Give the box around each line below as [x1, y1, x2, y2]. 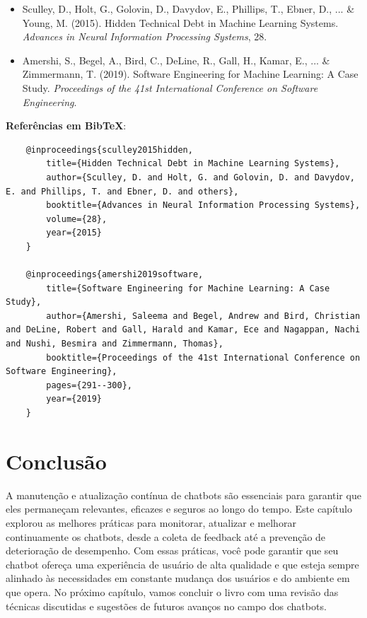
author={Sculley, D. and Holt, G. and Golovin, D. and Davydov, [46, 172, 355, 182]
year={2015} [46, 228, 103, 238]
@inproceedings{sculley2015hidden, [25, 144, 193, 155]
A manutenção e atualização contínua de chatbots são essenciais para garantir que [6, 487, 361, 502]
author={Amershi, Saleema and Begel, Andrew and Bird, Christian [46, 310, 361, 321]
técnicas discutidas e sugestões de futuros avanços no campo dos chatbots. [6, 598, 327, 613]
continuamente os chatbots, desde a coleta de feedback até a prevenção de [6, 529, 326, 544]
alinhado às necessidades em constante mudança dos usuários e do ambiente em [6, 571, 350, 585]
